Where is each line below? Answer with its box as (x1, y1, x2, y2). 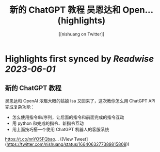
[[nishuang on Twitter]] (58, 31, 105, 37)
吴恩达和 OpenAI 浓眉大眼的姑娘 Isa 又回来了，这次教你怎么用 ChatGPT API (5, 98, 156, 103)
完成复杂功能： (5, 104, 35, 110)
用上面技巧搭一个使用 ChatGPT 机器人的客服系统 (12, 126, 110, 132)
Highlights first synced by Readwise (5, 53, 154, 64)
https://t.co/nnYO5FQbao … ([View (5, 136, 73, 142)
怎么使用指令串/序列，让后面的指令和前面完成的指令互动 (12, 114, 125, 120)
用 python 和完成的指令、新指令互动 (12, 120, 84, 126)
